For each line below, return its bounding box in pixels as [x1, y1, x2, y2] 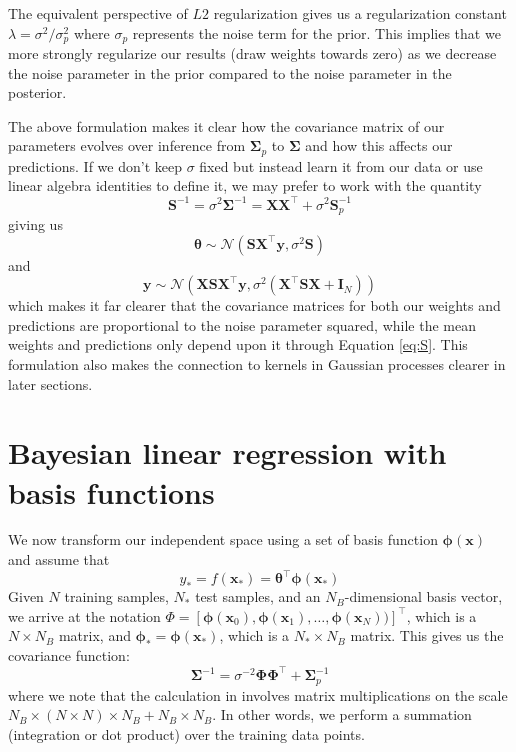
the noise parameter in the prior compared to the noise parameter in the [8, 62, 452, 83]
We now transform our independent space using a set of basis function [8, 529, 438, 550]
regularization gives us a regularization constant [213, 3, 507, 23]
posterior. [8, 82, 67, 103]
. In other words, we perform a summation [212, 704, 472, 725]
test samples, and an [195, 586, 321, 607]
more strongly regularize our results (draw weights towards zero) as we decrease [8, 43, 497, 64]
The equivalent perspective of [8, 3, 188, 23]
